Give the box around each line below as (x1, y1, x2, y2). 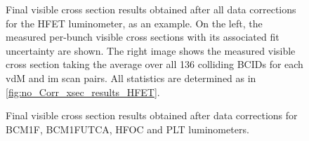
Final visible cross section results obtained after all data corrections (6, 2, 296, 16)
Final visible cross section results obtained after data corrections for (6, 108, 298, 123)
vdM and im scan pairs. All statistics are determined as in (6, 70, 256, 85)
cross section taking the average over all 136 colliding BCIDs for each (6, 57, 303, 72)
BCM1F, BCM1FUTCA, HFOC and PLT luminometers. (6, 121, 249, 136)
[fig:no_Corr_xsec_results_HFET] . (6, 84, 160, 99)
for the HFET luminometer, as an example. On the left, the (6, 15, 263, 30)
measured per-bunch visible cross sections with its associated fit (6, 29, 280, 44)
